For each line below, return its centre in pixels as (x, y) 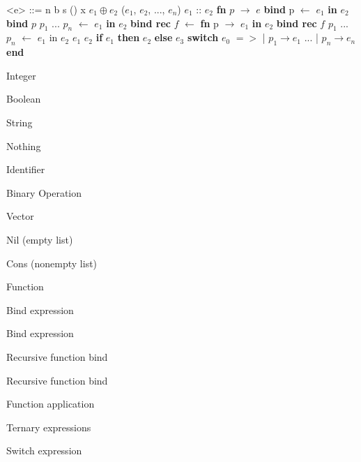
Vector (20, 216)
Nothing (24, 146)
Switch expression (44, 450)
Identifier (26, 169)
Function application (51, 404)
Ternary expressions (49, 427)
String (20, 122)
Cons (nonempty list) (52, 263)
